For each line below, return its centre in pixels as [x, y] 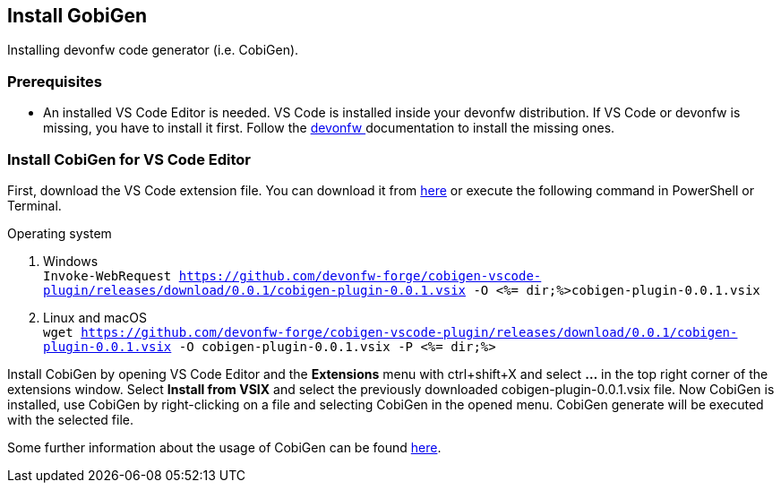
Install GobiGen [77, 16]
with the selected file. [70, 419]
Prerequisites [55, 81]
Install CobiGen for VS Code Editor [129, 159]
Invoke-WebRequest [107, 275]
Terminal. [34, 205]
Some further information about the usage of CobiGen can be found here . [224, 447]
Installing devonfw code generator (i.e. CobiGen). [153, 50]
